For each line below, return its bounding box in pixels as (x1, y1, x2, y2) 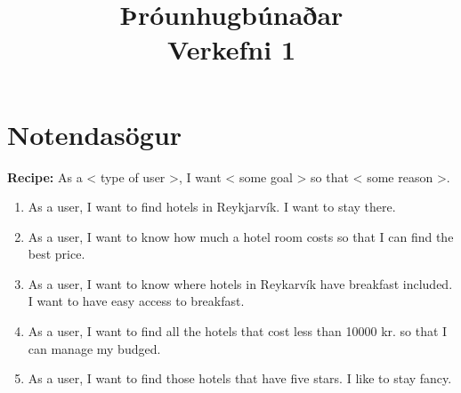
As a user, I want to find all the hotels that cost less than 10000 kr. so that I (28, 322, 448, 341)
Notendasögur (7, 116, 182, 152)
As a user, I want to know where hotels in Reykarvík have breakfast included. (28, 274, 453, 293)
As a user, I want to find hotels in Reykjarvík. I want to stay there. (28, 197, 396, 216)
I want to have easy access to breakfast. (28, 292, 245, 310)
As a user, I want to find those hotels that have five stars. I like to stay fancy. (28, 369, 452, 388)
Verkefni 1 (166, 31, 295, 68)
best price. (28, 245, 85, 263)
